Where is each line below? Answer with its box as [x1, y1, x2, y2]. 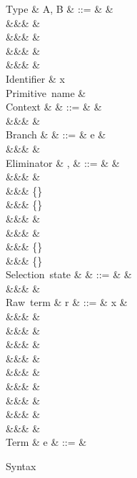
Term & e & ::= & [6, 434, 87, 449]
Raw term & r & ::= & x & [6, 295, 128, 310]
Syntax [6, 459, 36, 473]
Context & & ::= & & [6, 99, 102, 114]
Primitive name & [6, 85, 86, 100]
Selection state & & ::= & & [6, 267, 132, 282]
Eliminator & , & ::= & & [6, 155, 120, 170]
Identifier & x [6, 71, 65, 86]
